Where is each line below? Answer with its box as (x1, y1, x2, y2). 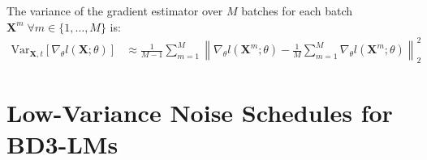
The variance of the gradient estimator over (6, 2, 223, 19)
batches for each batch (241, 2, 353, 19)
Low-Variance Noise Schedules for (6, 95, 393, 128)
